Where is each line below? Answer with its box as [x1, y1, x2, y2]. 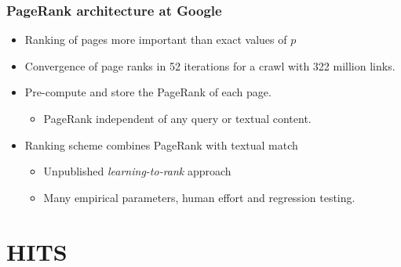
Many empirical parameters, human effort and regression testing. [43, 189, 355, 205]
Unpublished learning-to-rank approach [43, 163, 231, 179]
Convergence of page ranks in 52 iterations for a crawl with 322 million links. [24, 57, 396, 74]
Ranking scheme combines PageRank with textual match [24, 136, 298, 153]
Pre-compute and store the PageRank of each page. [24, 84, 272, 100]
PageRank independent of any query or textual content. [43, 110, 312, 126]
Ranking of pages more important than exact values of [24, 31, 287, 48]
